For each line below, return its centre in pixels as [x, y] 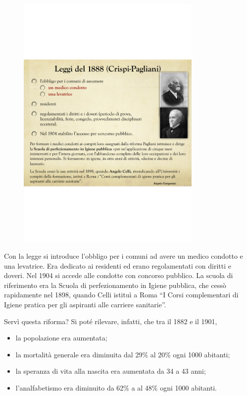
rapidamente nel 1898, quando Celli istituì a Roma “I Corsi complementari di [121, 295]
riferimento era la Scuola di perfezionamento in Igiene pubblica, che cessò [115, 285]
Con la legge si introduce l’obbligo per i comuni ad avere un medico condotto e [123, 255]
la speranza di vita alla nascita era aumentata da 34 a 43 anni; [111, 371]
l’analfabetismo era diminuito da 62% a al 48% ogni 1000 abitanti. [116, 387]
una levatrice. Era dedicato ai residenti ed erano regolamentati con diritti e [118, 265]
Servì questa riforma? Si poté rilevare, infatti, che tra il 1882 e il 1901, [111, 321]
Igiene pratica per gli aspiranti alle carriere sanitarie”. [85, 304]
